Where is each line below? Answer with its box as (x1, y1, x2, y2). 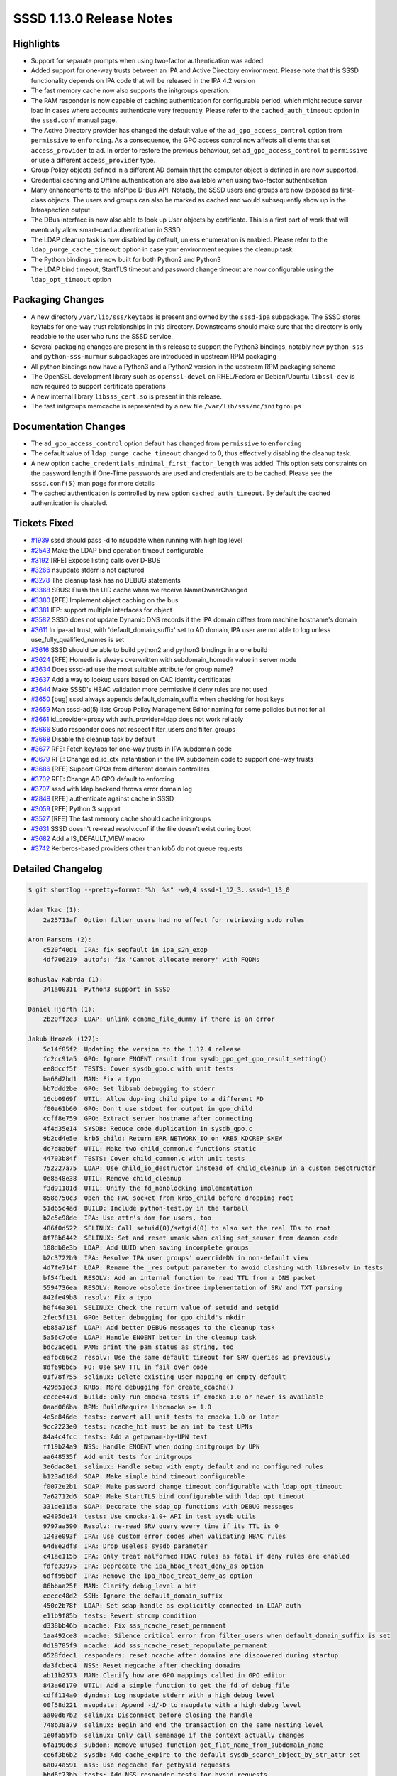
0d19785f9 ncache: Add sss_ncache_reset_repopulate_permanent (43, 1642, 268, 1650)
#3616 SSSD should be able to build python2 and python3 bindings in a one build (30, 645, 268, 654)
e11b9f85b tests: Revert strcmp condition (43, 1611, 196, 1620)
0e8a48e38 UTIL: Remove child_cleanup (43, 1174, 182, 1182)
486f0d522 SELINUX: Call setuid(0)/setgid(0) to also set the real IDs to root (43, 1224, 331, 1232)
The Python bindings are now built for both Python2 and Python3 (30, 255, 221, 264)
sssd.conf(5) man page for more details (30, 479, 155, 487)
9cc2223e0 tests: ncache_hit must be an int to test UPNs (43, 1423, 253, 1431)
